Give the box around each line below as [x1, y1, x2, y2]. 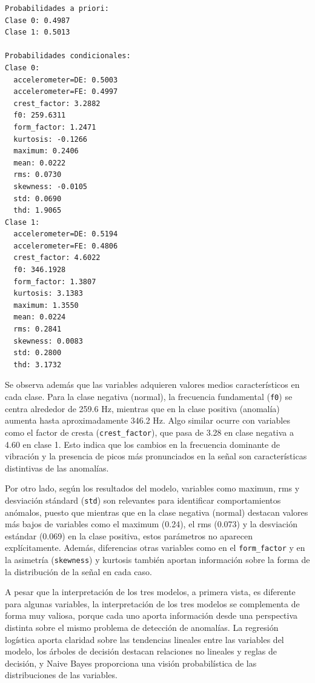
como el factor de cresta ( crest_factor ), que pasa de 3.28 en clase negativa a [5, 425, 294, 438]
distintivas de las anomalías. [5, 461, 109, 474]
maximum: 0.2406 [13, 147, 79, 156]
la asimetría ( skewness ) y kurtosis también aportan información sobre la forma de [5, 553, 310, 565]
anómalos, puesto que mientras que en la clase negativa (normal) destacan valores [5, 505, 308, 518]
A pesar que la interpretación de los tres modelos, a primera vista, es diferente [5, 585, 296, 598]
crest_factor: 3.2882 [13, 99, 101, 108]
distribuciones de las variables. [5, 668, 118, 681]
